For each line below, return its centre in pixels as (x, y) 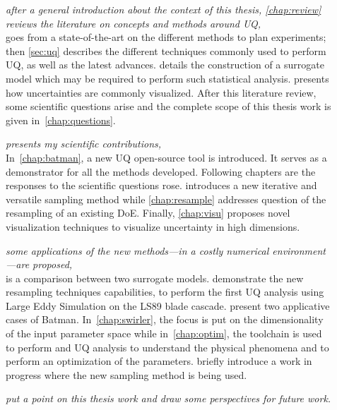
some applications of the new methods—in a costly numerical (137, 250)
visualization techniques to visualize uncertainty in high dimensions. (153, 226)
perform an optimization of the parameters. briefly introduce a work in (159, 361)
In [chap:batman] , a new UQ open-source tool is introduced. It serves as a (166, 157)
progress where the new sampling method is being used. (126, 374)
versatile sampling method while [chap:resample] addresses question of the (166, 199)
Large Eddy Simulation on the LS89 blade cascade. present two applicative (168, 305)
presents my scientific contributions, (84, 144)
